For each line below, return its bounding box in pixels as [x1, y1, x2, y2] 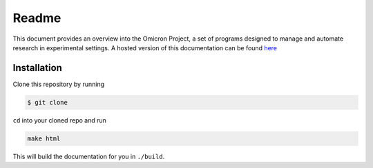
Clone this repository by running [12, 80, 105, 88]
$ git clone [27, 98, 68, 106]
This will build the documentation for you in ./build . [12, 152, 165, 160]
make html [27, 134, 61, 143]
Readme [12, 10, 61, 25]
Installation [12, 62, 62, 74]
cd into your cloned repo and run [12, 116, 107, 124]
